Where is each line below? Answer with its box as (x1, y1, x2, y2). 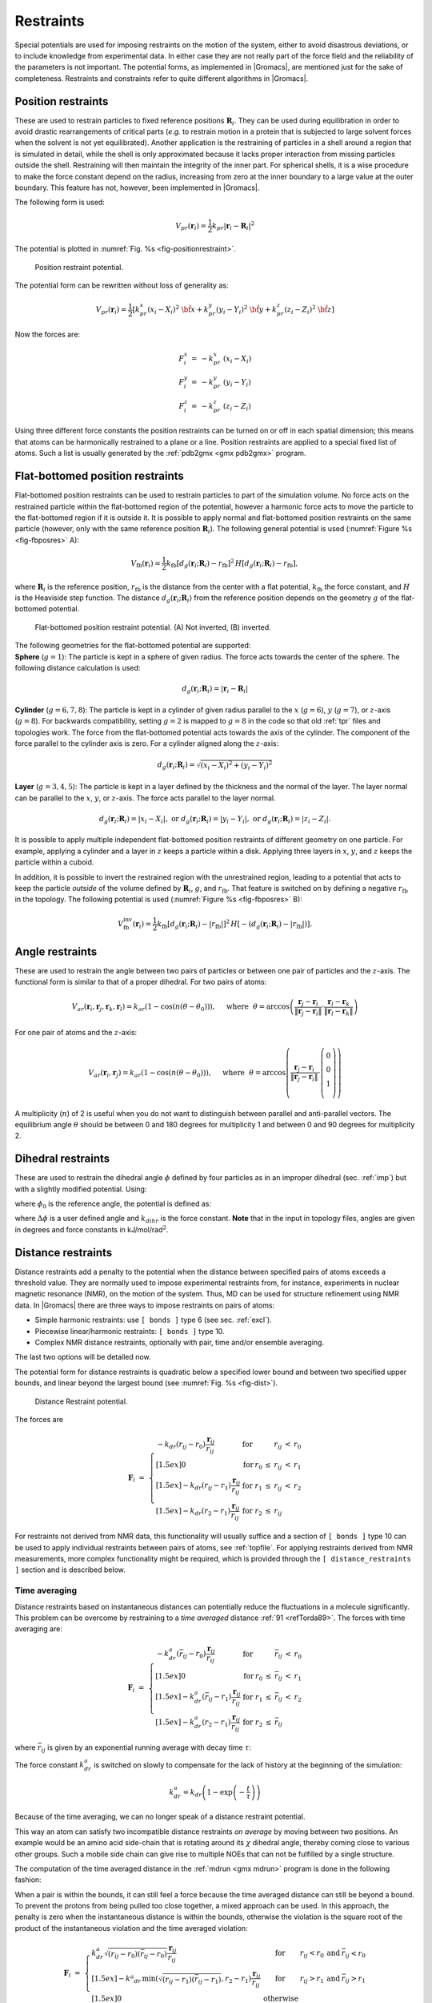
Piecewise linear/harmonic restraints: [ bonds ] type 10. (34, 1326, 225, 1336)
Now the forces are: (14, 329, 80, 339)
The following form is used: (14, 197, 106, 208)
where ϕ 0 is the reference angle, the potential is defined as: (14, 1199, 212, 1210)
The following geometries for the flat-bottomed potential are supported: (14, 641, 251, 651)
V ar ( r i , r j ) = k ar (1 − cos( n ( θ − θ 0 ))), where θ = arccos (88, 1068, 286, 1079)
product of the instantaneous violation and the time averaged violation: (14, 1923, 248, 1932)
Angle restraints (14, 945, 98, 958)
